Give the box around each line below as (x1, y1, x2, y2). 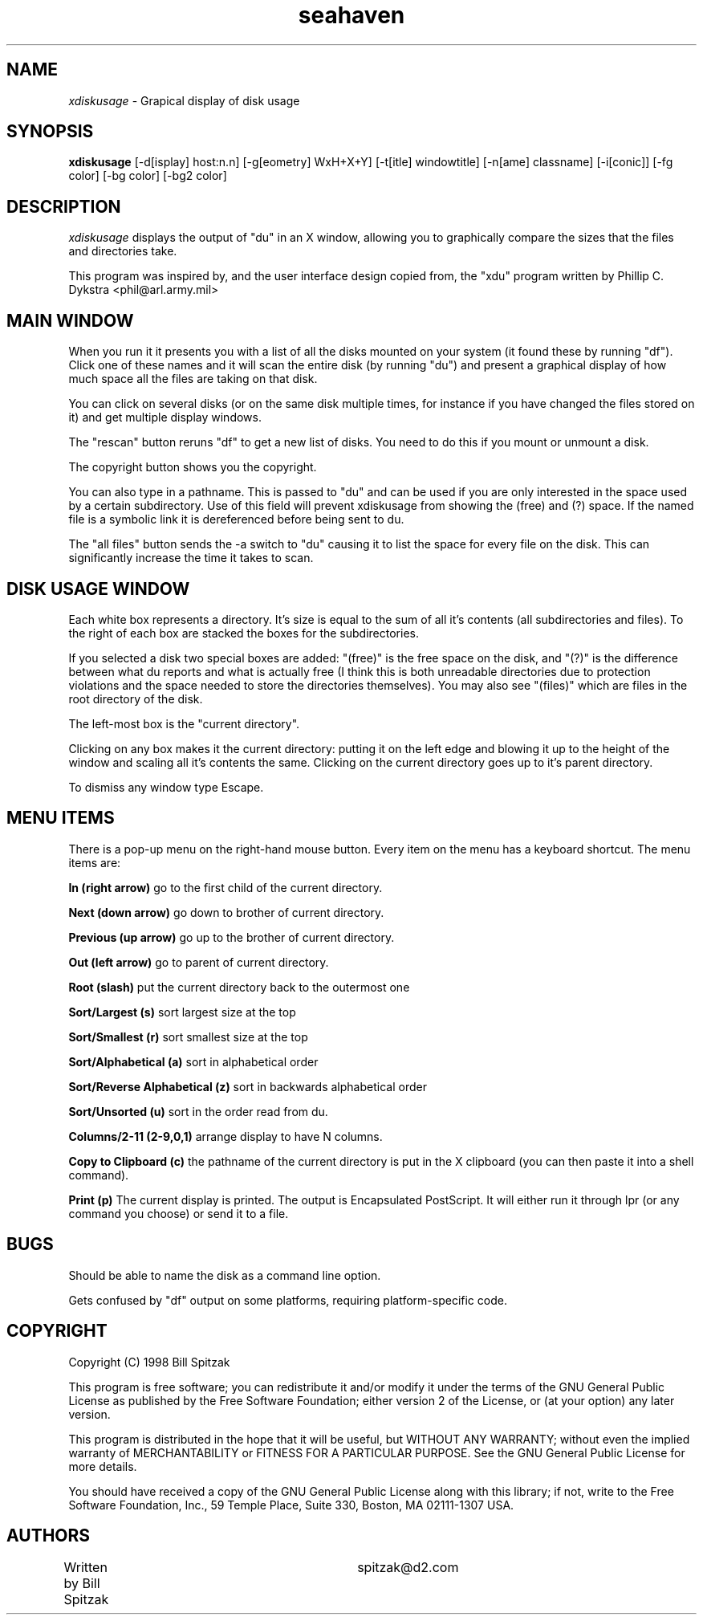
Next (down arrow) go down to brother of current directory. (68, 905, 384, 919)
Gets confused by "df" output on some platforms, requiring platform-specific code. (68, 1293, 507, 1307)
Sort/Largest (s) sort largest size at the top (68, 1004, 296, 1019)
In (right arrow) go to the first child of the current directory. (68, 880, 383, 894)
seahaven (298, 2, 405, 29)
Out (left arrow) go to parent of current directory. (68, 955, 329, 969)
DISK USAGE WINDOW (6, 578, 190, 599)
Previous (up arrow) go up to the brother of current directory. (68, 930, 395, 944)
